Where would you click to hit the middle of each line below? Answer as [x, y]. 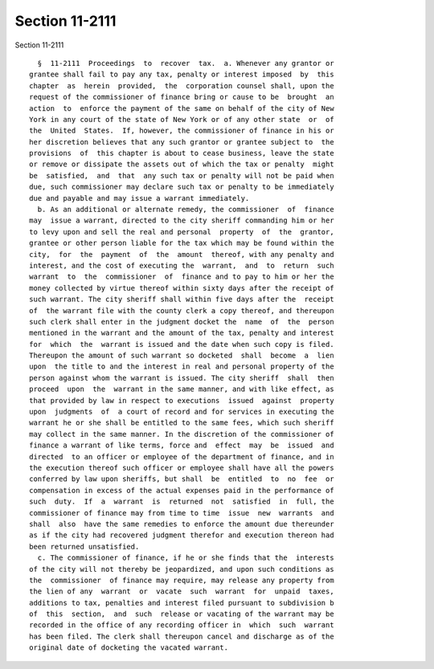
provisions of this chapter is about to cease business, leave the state [182, 153]
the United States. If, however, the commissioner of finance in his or [182, 131]
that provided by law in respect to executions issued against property [182, 400]
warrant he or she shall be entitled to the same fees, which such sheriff [182, 423]
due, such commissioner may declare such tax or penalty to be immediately [182, 187]
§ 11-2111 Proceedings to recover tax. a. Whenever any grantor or [186, 63]
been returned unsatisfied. [84, 547]
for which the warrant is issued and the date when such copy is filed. [182, 344]
